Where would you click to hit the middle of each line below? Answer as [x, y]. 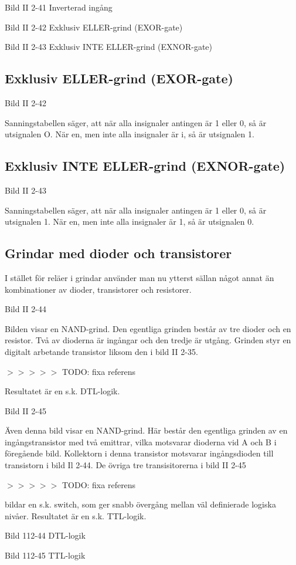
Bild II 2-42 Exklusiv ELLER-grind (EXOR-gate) [94, 27]
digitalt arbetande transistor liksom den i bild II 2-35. [101, 351]
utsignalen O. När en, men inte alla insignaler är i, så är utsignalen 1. [130, 134]
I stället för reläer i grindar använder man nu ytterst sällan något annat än [140, 277]
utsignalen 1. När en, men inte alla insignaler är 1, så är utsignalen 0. [130, 221]
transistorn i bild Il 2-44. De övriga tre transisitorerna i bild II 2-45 [125, 465]
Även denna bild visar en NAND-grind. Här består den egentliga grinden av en [146, 430]
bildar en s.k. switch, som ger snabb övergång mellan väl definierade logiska [140, 504]
